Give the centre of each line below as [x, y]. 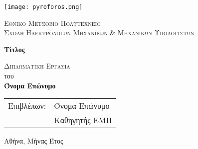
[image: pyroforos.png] [43, 7]
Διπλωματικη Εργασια [37, 66]
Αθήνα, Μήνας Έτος [34, 141]
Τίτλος [14, 49]
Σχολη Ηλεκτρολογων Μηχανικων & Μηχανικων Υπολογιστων [99, 33]
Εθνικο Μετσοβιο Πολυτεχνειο [52, 23]
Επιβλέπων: [27, 106]
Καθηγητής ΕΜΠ [83, 120]
